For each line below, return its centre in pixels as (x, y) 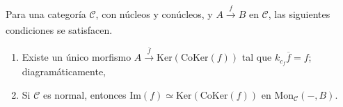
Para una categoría (46, 13)
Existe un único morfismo (77, 57)
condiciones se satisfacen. (59, 30)
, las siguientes (299, 13)
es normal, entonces (85, 94)
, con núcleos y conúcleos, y (154, 13)
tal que (257, 57)
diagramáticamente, (64, 71)
